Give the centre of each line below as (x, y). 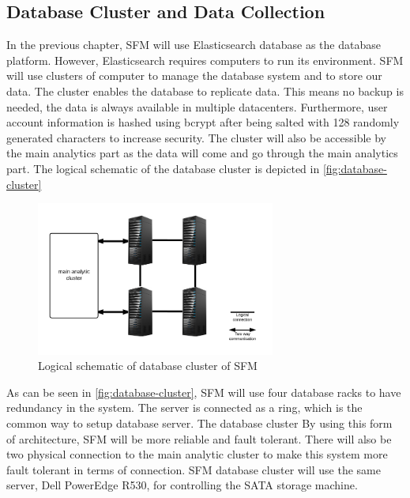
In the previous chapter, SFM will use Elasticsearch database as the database (194, 45)
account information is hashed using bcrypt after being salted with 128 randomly (203, 122)
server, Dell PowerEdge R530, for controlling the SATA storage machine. (182, 485)
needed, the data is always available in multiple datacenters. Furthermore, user (197, 106)
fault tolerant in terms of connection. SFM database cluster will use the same (194, 469)
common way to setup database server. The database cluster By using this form (199, 423)
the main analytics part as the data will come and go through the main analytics (202, 153)
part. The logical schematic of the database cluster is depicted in (163, 168)
